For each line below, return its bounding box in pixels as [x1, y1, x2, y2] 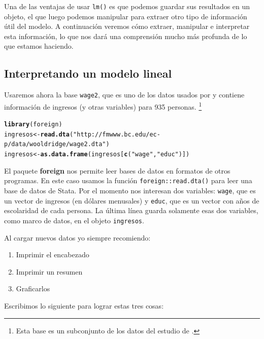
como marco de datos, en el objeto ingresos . [4, 215, 144, 225]
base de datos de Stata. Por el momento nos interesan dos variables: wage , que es [4, 185, 256, 196]
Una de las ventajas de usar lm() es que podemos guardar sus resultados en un [4, 1, 250, 11]
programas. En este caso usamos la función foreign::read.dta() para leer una [4, 175, 252, 186]
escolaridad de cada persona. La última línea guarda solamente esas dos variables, [4, 205, 258, 216]
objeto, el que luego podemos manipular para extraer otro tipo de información [4, 11, 247, 21]
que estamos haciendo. [4, 41, 74, 51]
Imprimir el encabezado [16, 249, 89, 260]
